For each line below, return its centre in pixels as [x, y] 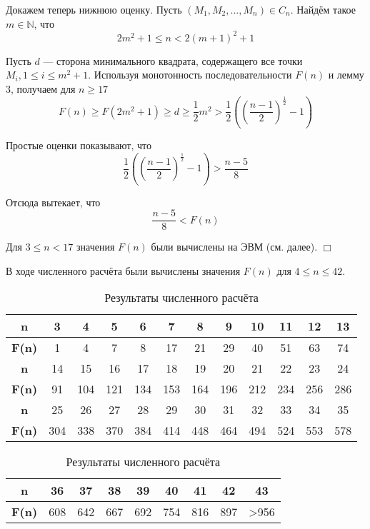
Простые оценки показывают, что [79, 145]
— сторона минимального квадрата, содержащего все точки [173, 60]
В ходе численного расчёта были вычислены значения [123, 270]
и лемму [346, 75]
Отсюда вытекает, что [53, 202]
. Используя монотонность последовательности [190, 75]
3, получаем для [41, 88]
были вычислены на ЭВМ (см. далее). [234, 247]
